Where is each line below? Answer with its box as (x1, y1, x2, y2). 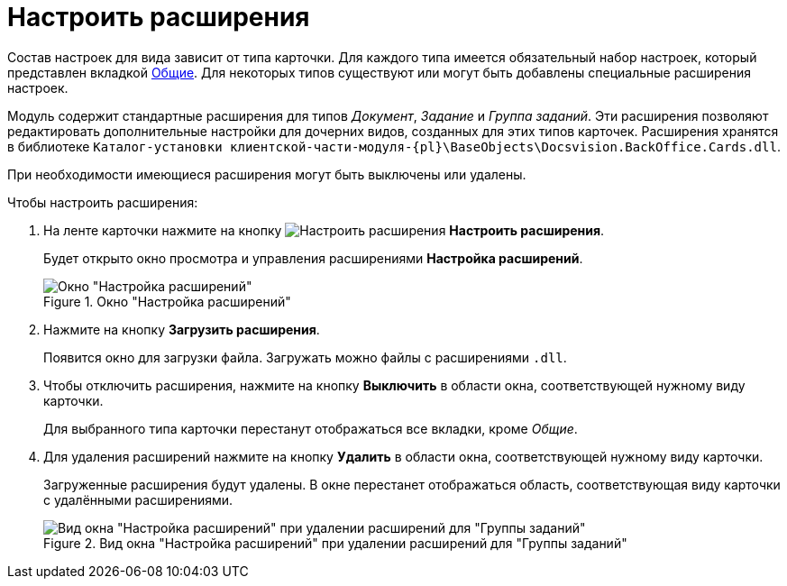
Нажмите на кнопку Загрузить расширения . (43, 321, 320, 337)
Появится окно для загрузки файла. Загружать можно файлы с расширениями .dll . (43, 349, 567, 365)
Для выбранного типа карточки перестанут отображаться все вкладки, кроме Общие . (43, 420, 578, 436)
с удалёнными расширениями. (43, 491, 233, 508)
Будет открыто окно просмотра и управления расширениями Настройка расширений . (43, 250, 583, 266)
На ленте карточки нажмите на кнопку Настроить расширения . (43, 222, 605, 238)
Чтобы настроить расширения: (7, 194, 198, 210)
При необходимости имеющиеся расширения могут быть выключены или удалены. (7, 166, 526, 182)
